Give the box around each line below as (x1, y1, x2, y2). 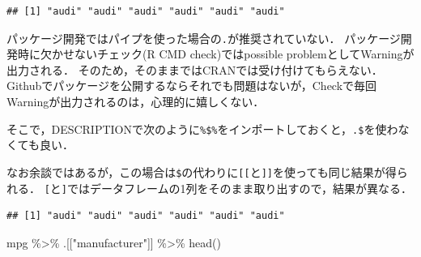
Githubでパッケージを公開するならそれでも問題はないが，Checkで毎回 (6, 77, 377, 94)
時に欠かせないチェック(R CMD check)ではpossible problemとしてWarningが (17, 45, 415, 62)
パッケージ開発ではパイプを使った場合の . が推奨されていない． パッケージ (6, 29, 401, 46)
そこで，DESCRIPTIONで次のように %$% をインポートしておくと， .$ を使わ (6, 120, 398, 137)
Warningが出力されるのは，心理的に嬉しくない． (6, 93, 265, 110)
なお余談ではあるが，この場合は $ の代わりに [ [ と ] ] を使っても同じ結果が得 (6, 163, 397, 180)
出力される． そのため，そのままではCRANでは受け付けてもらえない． (6, 61, 383, 78)
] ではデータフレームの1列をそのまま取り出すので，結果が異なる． (61, 179, 413, 196)
